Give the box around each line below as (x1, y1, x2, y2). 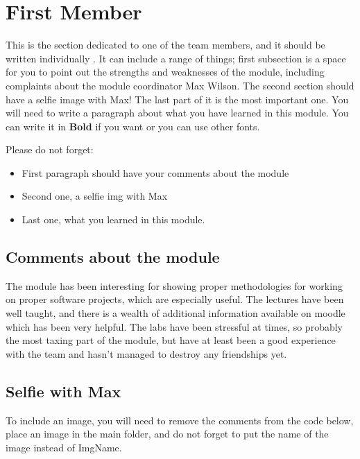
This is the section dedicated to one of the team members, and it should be (6, 37, 325, 52)
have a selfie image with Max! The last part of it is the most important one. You (6, 92, 349, 106)
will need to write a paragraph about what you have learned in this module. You (6, 105, 349, 120)
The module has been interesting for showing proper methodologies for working (6, 278, 343, 293)
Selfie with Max (6, 380, 121, 401)
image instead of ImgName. (6, 440, 122, 454)
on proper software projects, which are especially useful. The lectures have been (6, 292, 344, 306)
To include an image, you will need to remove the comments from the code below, (6, 413, 354, 427)
